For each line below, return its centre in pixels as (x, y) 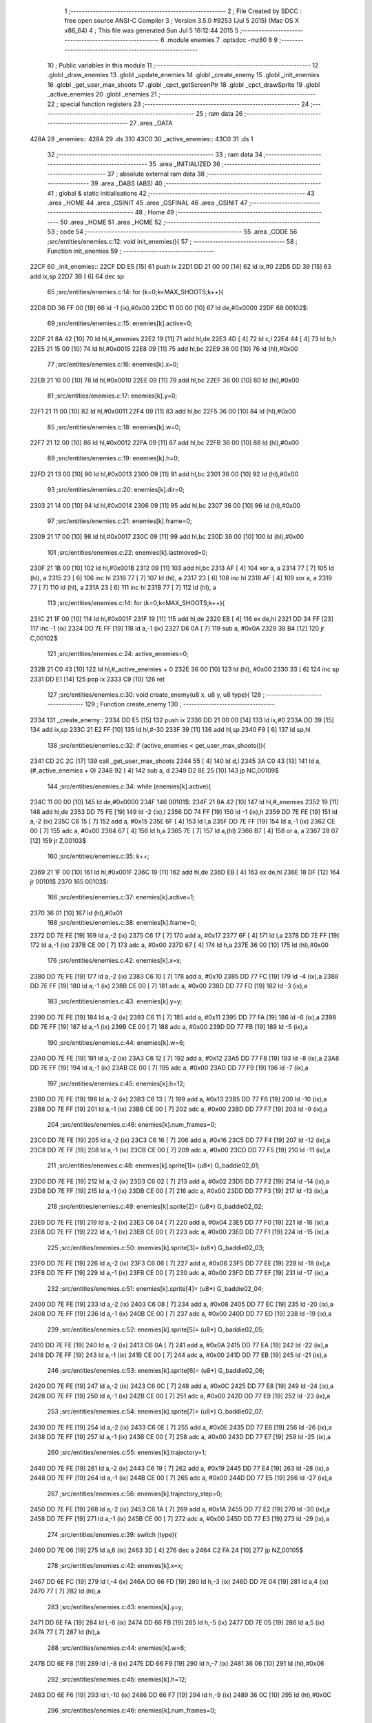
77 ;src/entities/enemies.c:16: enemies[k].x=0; (113, 365)
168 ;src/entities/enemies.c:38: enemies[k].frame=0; (122, 923)
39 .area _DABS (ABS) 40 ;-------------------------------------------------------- (206, 183)
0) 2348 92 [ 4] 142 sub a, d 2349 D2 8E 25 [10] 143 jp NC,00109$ (184, 771)
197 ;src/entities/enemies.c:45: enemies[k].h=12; (116, 1083)
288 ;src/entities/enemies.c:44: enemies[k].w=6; (116, 1648)
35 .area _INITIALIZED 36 (184, 164)
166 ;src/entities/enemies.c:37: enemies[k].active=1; (121, 897)
